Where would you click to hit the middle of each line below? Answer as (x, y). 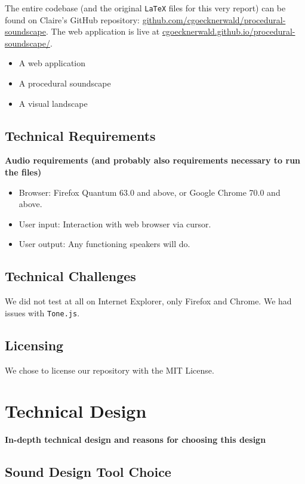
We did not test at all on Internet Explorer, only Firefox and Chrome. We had (148, 301)
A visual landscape (53, 103)
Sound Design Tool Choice (88, 472)
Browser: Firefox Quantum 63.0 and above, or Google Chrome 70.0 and (150, 192)
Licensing (34, 345)
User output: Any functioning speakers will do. (104, 244)
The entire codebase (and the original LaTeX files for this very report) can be (145, 8)
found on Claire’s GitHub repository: (72, 19)
